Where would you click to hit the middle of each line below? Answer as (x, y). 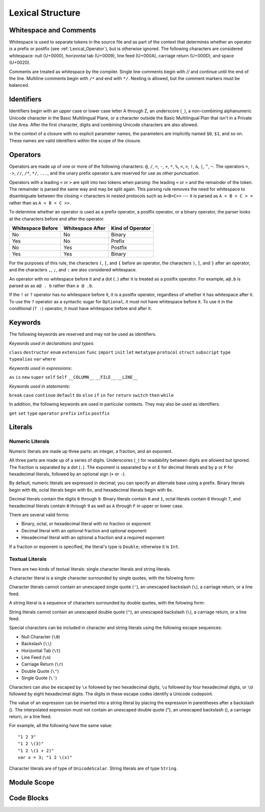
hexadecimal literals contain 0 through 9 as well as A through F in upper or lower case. (96, 506)
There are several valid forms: (39, 515)
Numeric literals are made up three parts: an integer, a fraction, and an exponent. (91, 451)
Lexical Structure (45, 13)
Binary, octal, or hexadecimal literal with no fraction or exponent (86, 524)
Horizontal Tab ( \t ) (41, 651)
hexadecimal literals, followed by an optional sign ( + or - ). (67, 474)
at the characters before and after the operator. (57, 219)
